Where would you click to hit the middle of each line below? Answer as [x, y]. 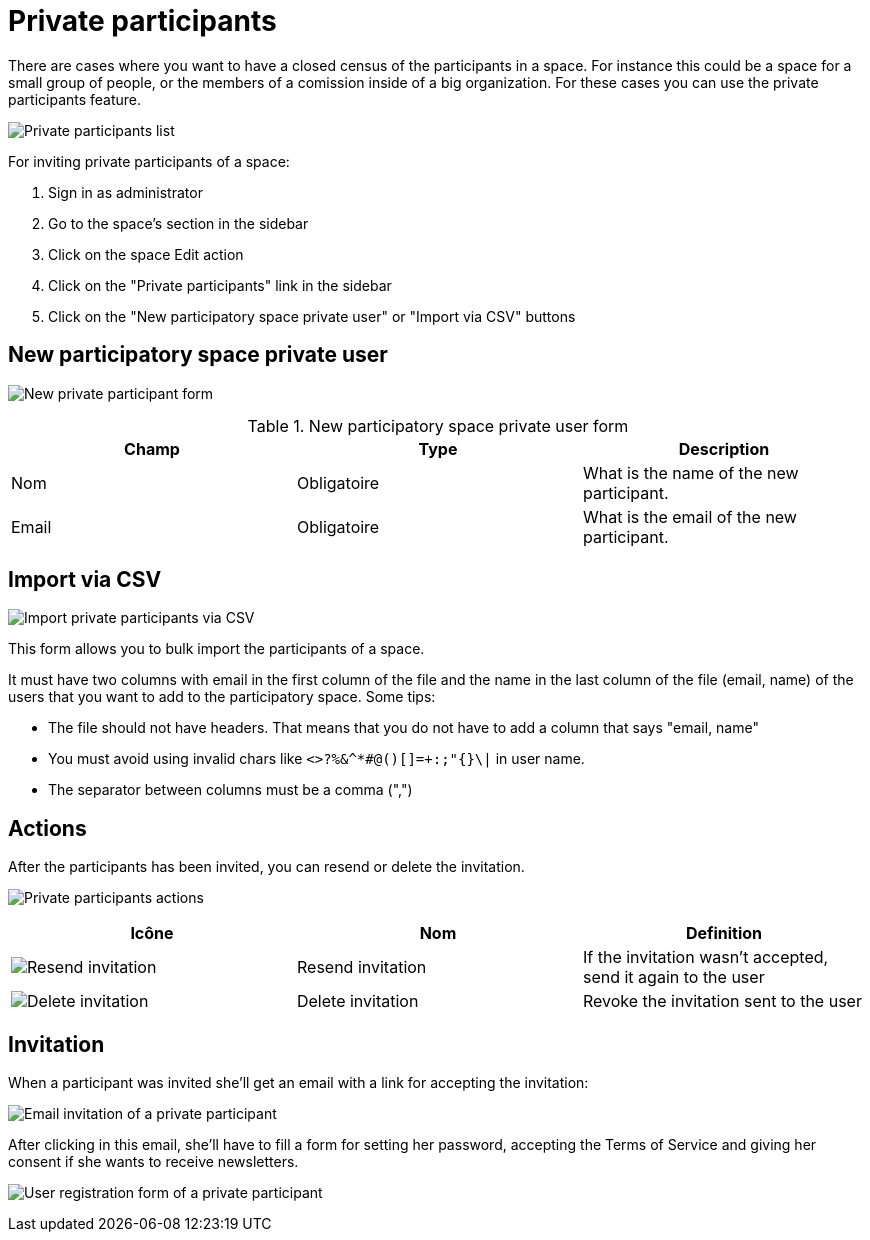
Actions [47, 828]
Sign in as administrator [125, 192]
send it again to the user [673, 977]
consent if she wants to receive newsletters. [153, 1162]
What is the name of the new [690, 472]
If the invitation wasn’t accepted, [705, 957]
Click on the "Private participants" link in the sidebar [220, 285]
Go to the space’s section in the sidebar [178, 223]
